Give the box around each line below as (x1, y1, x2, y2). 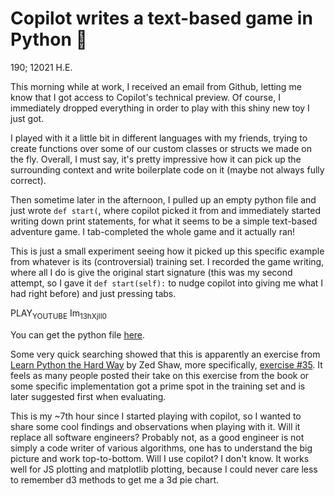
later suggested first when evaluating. (10, 390, 167, 402)
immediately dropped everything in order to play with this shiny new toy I (10, 102, 310, 114)
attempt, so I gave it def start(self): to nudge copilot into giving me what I (10, 277, 324, 289)
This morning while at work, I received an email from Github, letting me (10, 80, 302, 92)
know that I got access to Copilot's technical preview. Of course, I (10, 91, 281, 103)
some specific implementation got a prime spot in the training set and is (10, 380, 306, 392)
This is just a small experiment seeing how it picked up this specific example (10, 245, 325, 257)
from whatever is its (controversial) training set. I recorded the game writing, (10, 255, 325, 267)
